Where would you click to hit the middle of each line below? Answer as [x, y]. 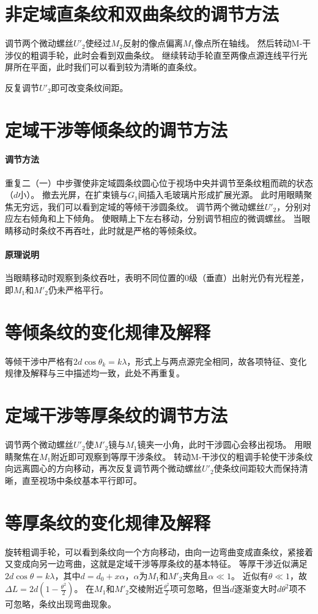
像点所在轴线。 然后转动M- [249, 43]
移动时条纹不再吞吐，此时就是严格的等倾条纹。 [107, 231]
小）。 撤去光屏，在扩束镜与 [73, 195]
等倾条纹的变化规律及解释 [108, 331]
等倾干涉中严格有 [39, 361]
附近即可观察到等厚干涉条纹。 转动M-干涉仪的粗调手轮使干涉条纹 [182, 456]
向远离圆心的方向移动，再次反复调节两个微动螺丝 [103, 468]
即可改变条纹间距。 [90, 87]
